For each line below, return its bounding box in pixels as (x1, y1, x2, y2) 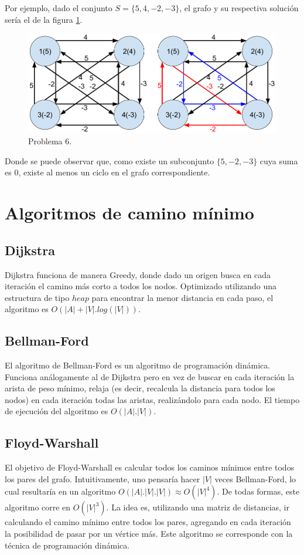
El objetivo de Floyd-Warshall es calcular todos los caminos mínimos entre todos (5, 461, 295, 473)
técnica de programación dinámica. (5, 539, 130, 551)
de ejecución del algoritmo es (5, 405, 108, 417)
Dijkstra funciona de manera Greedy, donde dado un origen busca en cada (5, 268, 271, 280)
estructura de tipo (5, 291, 70, 303)
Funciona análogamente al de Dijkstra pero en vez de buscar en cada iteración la (5, 370, 295, 383)
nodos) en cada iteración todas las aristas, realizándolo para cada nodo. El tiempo (5, 393, 300, 405)
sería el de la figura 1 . (5, 13, 83, 25)
